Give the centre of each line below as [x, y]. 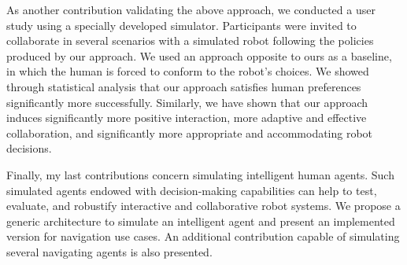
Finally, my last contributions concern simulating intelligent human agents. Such [200, 174]
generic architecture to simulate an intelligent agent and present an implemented [201, 221]
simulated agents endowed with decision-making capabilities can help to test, [192, 190]
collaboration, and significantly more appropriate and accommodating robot [190, 132]
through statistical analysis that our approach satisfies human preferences [184, 86]
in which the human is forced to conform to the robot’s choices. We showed [188, 71]
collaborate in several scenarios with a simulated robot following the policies [190, 40]
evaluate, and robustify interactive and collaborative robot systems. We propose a [203, 206]
